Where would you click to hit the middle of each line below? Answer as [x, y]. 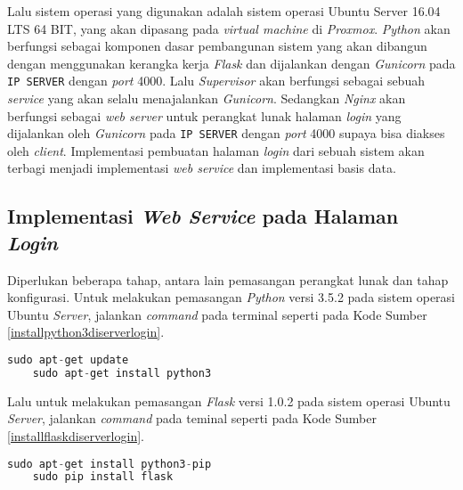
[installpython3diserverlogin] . [86, 332]
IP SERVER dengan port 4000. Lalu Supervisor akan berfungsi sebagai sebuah [216, 81]
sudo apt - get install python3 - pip [110, 464]
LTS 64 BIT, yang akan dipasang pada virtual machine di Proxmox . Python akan [229, 28]
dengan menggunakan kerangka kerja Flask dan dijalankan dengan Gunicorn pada [231, 63]
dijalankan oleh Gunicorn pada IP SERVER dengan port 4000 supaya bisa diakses [226, 133]
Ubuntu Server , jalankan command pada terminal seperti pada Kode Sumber [217, 314]
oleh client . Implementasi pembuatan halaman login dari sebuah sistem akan [216, 150]
